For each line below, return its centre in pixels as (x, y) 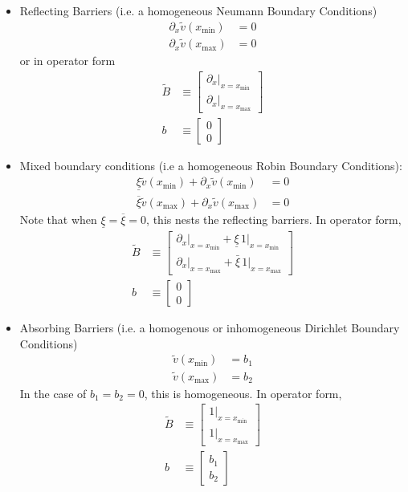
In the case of (53, 393)
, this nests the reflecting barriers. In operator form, (274, 219)
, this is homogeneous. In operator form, (243, 393)
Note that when (58, 219)
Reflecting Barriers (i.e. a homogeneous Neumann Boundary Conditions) (198, 10)
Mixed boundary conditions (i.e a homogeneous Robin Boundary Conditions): (211, 166)
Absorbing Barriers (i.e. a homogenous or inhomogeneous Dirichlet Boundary (210, 327)
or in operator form (67, 61)
